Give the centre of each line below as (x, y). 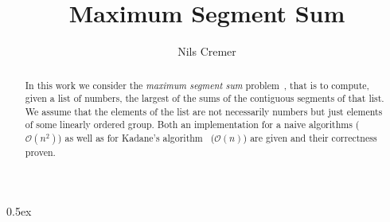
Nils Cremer (207, 51)
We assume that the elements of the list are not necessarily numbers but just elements (204, 111)
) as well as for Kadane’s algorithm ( (136, 138)
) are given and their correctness (310, 138)
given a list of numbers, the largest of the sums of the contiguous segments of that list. (205, 98)
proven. (40, 152)
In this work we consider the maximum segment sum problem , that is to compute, (197, 85)
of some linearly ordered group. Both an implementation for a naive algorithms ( (192, 125)
